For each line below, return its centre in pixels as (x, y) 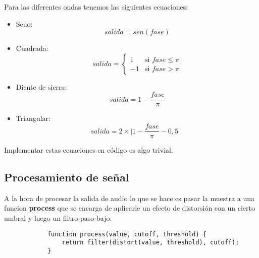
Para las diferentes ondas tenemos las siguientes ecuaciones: (96, 7)
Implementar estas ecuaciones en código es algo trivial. (89, 150)
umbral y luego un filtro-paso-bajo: (58, 218)
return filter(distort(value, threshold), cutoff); (150, 243)
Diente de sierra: (41, 86)
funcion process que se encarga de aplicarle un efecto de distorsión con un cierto (129, 208)
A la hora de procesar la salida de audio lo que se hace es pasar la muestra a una (129, 198)
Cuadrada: (32, 48)
